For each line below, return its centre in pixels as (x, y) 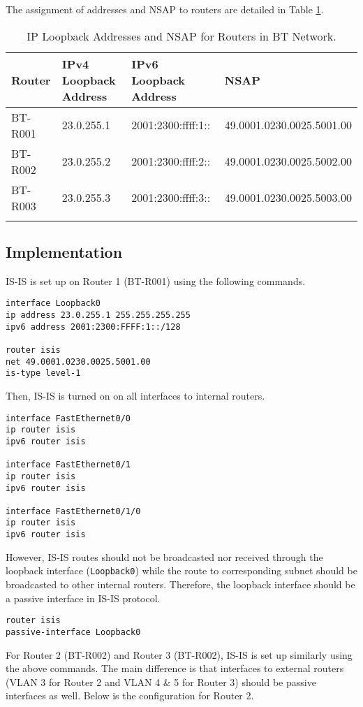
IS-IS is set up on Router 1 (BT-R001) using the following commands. (156, 280)
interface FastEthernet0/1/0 (73, 511)
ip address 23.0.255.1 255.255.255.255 (98, 315)
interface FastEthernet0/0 (68, 418)
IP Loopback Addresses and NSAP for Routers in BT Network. (181, 36)
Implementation (64, 251)
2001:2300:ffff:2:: (171, 161)
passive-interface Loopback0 (73, 632)
